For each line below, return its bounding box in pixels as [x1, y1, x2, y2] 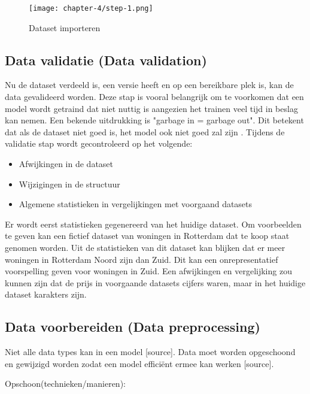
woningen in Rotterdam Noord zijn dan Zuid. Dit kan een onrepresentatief [5, 253, 278, 265]
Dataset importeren [29, 21, 101, 34]
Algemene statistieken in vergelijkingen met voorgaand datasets [19, 198, 253, 210]
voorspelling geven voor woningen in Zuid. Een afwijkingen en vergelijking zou [5, 265, 292, 277]
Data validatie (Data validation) [5, 50, 207, 69]
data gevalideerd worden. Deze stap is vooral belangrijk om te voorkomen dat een [5, 90, 304, 103]
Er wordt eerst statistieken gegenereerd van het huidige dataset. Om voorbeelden [5, 217, 302, 230]
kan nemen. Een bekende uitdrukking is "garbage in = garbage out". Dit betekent [5, 114, 304, 126]
